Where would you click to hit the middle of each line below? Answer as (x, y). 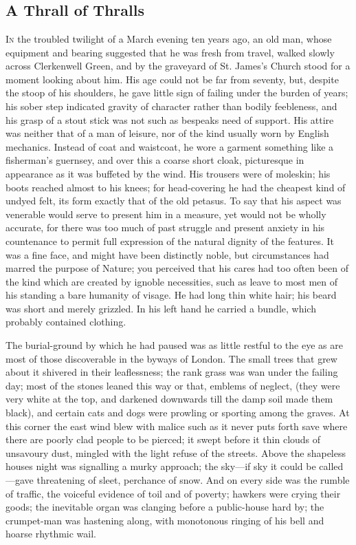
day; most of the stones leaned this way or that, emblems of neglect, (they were (173, 385)
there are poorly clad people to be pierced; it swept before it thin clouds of (163, 439)
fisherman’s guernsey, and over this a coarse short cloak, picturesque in (155, 160)
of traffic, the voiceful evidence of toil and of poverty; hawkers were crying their (173, 493)
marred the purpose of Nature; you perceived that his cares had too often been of (177, 268)
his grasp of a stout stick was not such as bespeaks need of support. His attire (170, 119)
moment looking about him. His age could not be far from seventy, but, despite (172, 79)
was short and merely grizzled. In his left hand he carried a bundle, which (161, 308)
